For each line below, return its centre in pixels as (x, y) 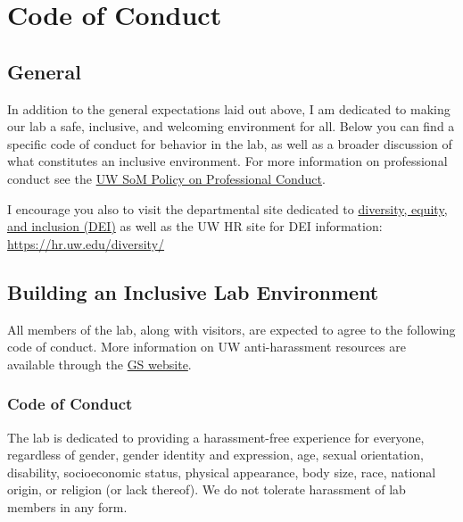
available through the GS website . (99, 364)
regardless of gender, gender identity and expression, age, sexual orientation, (215, 455)
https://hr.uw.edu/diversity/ (86, 243)
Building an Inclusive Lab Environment (193, 291)
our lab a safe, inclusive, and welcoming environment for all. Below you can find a (231, 126)
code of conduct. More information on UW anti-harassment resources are (207, 347)
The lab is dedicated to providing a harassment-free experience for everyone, (216, 437)
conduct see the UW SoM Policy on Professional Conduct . (166, 178)
